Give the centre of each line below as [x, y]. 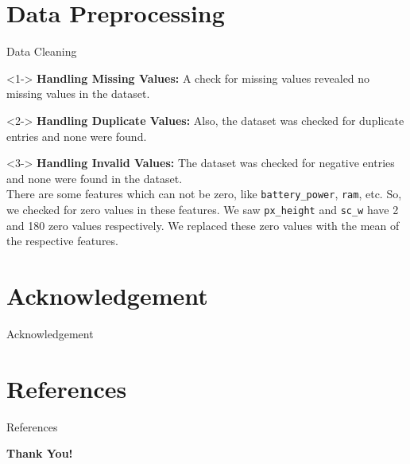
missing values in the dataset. [78, 94]
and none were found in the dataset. [95, 178]
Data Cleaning [42, 51]
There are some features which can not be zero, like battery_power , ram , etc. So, [204, 194]
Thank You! [40, 453]
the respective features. [62, 241]
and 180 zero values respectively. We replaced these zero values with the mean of [203, 225]
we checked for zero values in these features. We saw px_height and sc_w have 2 [203, 209]
